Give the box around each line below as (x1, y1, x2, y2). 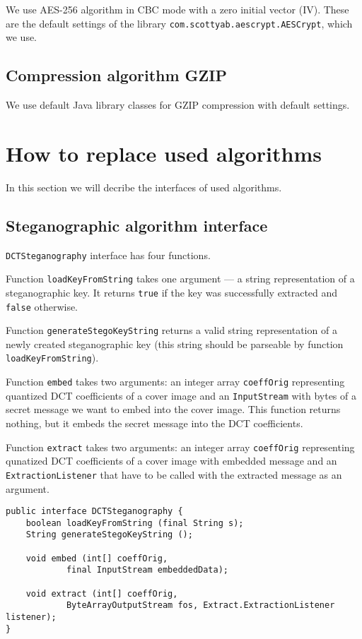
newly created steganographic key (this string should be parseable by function (6, 336, 344, 351)
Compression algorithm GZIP (6, 64, 228, 86)
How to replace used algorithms (6, 138, 322, 167)
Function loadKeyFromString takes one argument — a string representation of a (6, 271, 355, 286)
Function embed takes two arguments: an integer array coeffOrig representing (6, 374, 345, 389)
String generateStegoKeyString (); (25, 530, 193, 540)
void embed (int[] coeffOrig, (25, 553, 168, 563)
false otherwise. (6, 299, 78, 313)
